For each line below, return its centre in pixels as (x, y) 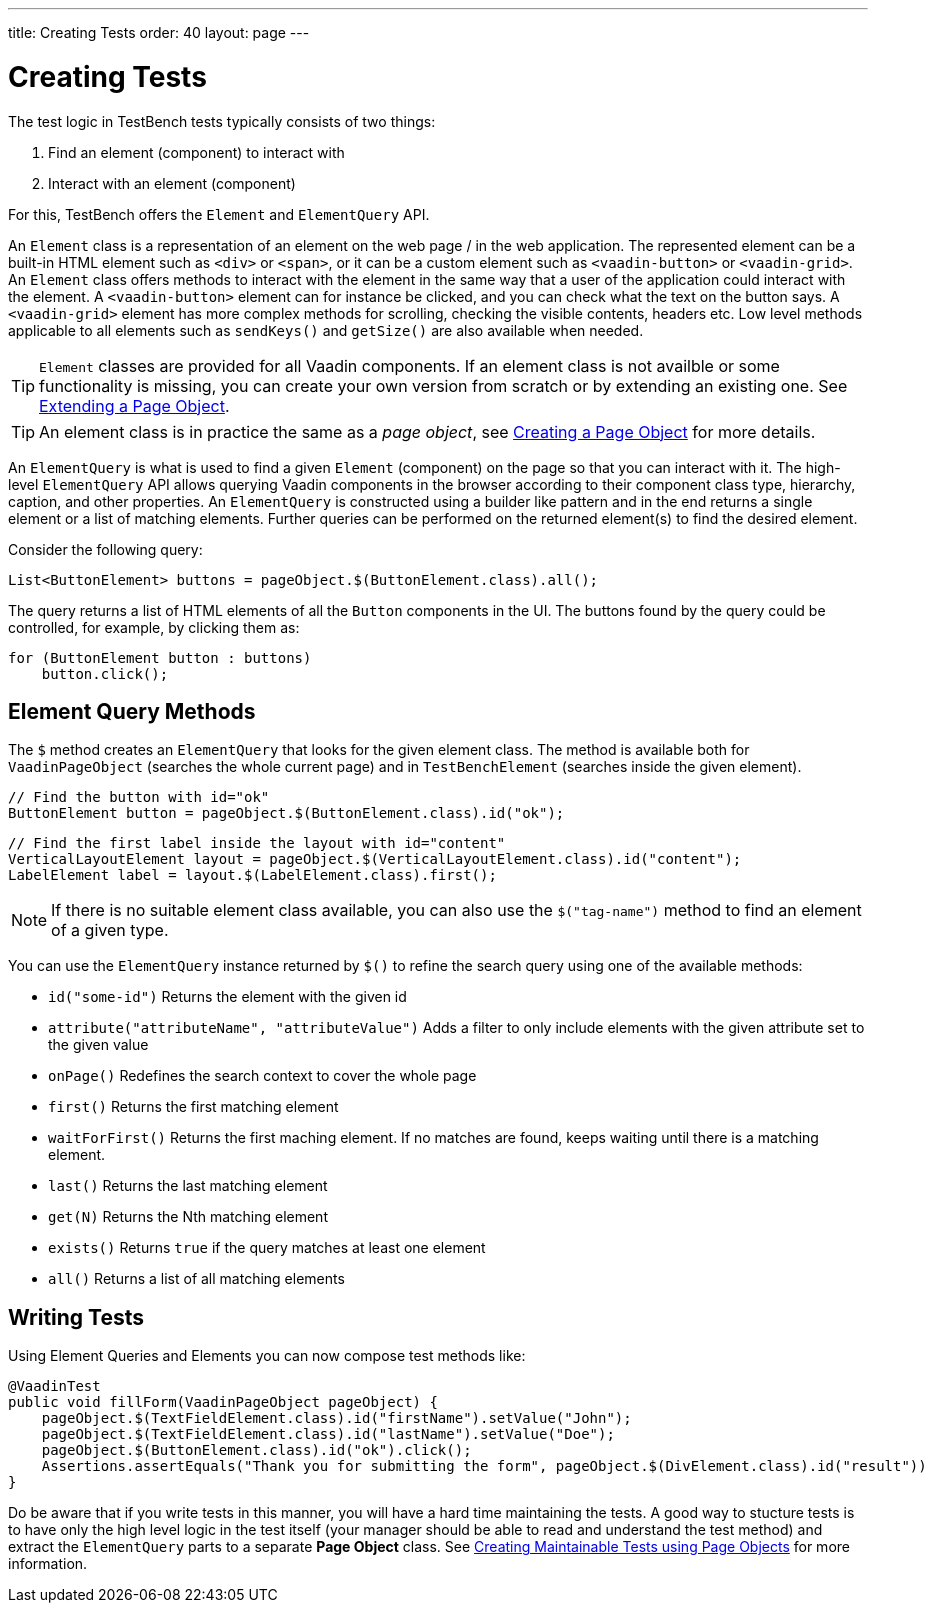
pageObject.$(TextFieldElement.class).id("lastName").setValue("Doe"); (328, 1434)
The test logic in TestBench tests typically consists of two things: (222, 121)
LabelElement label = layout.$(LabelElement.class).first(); (252, 875)
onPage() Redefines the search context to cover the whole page (262, 1076)
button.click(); (105, 673)
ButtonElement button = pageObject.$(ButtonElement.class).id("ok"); (286, 813)
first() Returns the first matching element (193, 1107)
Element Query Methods (132, 711)
